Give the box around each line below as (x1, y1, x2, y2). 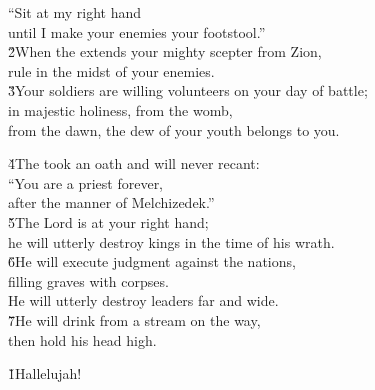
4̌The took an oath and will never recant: (8, 153, 260, 174)
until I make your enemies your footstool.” (8, 21, 266, 42)
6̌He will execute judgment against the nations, (8, 251, 296, 272)
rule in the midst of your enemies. (8, 60, 215, 81)
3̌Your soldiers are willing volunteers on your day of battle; (8, 80, 368, 101)
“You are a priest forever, (8, 172, 164, 193)
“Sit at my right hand (8, 2, 142, 22)
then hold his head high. (8, 329, 157, 350)
